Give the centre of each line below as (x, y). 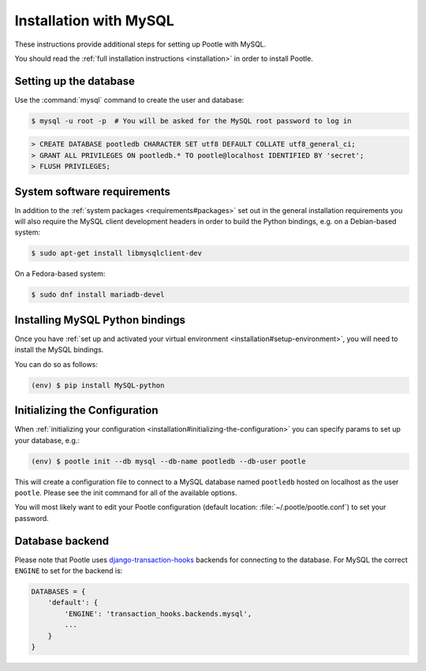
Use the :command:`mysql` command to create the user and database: (129, 99)
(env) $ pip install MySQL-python (98, 385)
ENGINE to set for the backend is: (69, 571)
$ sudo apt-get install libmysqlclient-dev (117, 253)
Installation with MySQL (95, 21)
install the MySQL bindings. (59, 350)
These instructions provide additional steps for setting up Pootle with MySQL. (140, 44)
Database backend (62, 541)
